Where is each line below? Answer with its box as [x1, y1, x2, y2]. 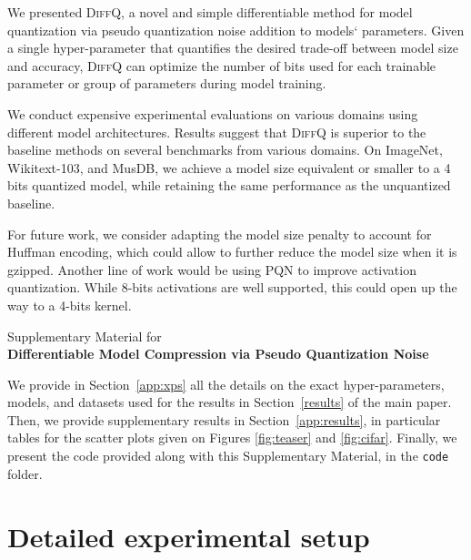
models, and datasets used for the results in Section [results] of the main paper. [7, 392, 452, 412]
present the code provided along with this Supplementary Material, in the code [7, 446, 449, 465]
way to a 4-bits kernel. [7, 295, 132, 314]
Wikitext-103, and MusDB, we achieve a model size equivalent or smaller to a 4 [7, 158, 451, 177]
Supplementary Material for [7, 326, 162, 345]
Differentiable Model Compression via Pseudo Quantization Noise [7, 344, 429, 363]
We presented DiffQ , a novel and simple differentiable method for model [7, 3, 413, 21]
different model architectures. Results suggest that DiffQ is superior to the [7, 122, 426, 141]
